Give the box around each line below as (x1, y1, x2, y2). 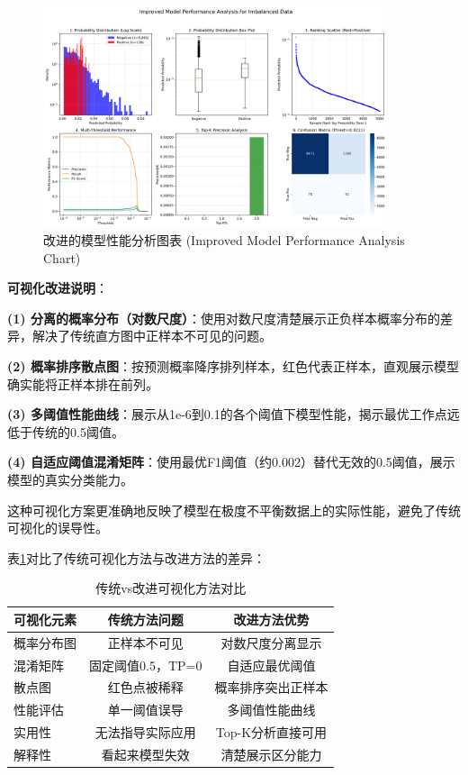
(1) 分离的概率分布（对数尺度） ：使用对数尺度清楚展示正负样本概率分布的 (7, 308, 440, 327)
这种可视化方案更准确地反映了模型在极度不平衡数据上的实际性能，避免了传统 (7, 500, 461, 519)
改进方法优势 (233, 609, 310, 628)
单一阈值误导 (107, 700, 184, 719)
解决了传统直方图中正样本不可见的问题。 (31, 326, 272, 345)
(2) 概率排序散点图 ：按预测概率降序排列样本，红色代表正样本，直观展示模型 (7, 357, 459, 376)
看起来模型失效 (101, 745, 190, 764)
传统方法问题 (107, 609, 184, 628)
